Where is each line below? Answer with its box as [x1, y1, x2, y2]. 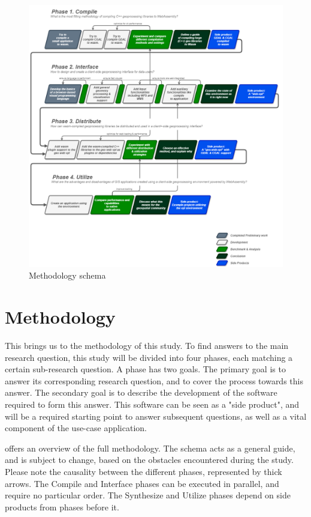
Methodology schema [29, 269, 106, 282]
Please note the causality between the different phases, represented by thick [5, 465, 282, 478]
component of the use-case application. [5, 422, 147, 434]
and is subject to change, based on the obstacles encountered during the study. [5, 453, 294, 466]
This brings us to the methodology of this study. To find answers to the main [5, 339, 289, 352]
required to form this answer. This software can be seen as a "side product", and [5, 398, 300, 411]
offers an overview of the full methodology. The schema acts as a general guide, [5, 441, 295, 454]
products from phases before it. [5, 500, 119, 513]
